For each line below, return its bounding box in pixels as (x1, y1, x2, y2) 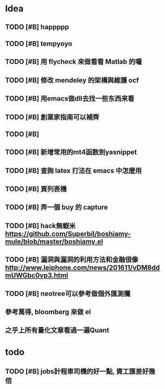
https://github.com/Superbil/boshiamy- (5, 229, 131, 238)
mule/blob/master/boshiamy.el (5, 237, 103, 246)
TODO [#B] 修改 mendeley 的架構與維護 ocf (5, 76, 139, 84)
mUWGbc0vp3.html (5, 271, 68, 280)
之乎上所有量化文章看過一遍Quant (5, 326, 110, 334)
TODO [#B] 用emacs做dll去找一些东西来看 (5, 95, 135, 103)
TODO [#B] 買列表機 (5, 185, 67, 193)
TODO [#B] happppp (5, 23, 69, 31)
